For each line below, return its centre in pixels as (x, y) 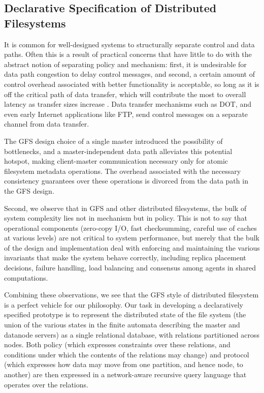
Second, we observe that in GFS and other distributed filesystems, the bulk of (125, 208)
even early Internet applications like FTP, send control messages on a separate (126, 114)
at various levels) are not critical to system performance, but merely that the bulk (132, 238)
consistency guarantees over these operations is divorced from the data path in (126, 181)
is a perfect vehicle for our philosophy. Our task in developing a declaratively (124, 304)
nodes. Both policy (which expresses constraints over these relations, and (117, 344)
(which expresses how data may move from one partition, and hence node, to (124, 364)
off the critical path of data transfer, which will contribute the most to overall (125, 94)
